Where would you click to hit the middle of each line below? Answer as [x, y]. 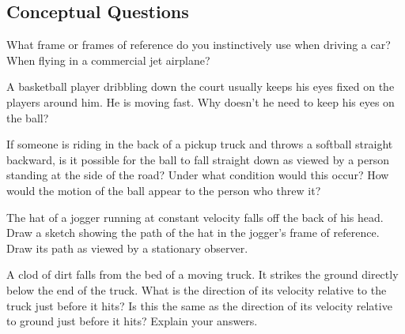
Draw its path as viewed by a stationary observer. [127, 248]
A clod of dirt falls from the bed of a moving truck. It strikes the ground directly [202, 274]
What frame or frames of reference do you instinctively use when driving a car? [199, 45]
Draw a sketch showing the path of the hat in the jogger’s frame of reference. [193, 233]
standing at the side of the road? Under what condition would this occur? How [198, 175]
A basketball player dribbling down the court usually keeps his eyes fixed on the [201, 86]
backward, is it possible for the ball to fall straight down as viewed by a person [198, 159]
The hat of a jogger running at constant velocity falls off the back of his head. [195, 217]
